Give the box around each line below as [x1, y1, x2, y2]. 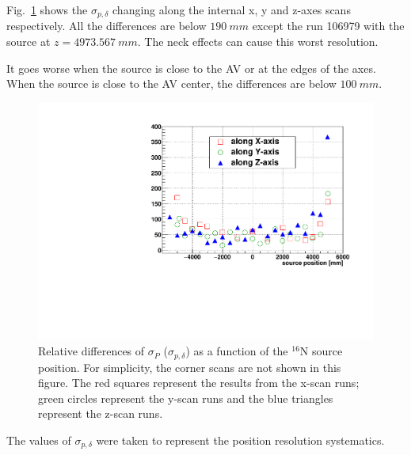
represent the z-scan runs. [38, 405, 163, 422]
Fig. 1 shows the [6, 2, 88, 17]
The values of [6, 431, 71, 448]
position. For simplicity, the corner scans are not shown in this [38, 358, 341, 375]
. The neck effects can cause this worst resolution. [137, 33, 379, 50]
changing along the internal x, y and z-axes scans [112, 2, 351, 17]
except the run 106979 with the [252, 17, 405, 34]
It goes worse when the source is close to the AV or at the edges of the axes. [6, 59, 376, 76]
